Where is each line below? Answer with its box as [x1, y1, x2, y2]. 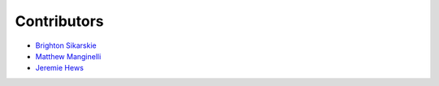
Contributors [15, 12, 105, 30]
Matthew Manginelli [35, 51, 102, 61]
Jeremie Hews [35, 63, 85, 73]
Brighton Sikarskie [35, 41, 97, 50]
